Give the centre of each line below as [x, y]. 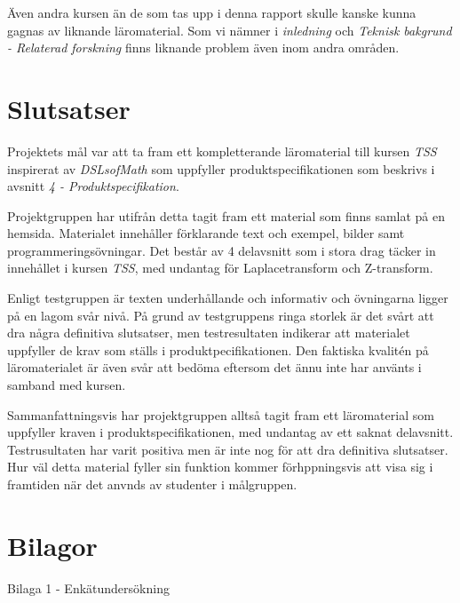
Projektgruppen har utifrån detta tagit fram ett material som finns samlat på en [226, 215]
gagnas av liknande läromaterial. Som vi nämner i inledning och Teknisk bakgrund [230, 30]
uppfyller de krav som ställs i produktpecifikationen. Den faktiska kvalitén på [218, 349]
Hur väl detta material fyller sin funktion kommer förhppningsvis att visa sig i [220, 467]
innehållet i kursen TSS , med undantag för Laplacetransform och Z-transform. [220, 268]
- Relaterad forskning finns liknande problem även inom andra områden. [203, 48]
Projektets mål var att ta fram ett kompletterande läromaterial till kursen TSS [222, 151]
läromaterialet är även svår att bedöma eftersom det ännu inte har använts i [214, 367]
